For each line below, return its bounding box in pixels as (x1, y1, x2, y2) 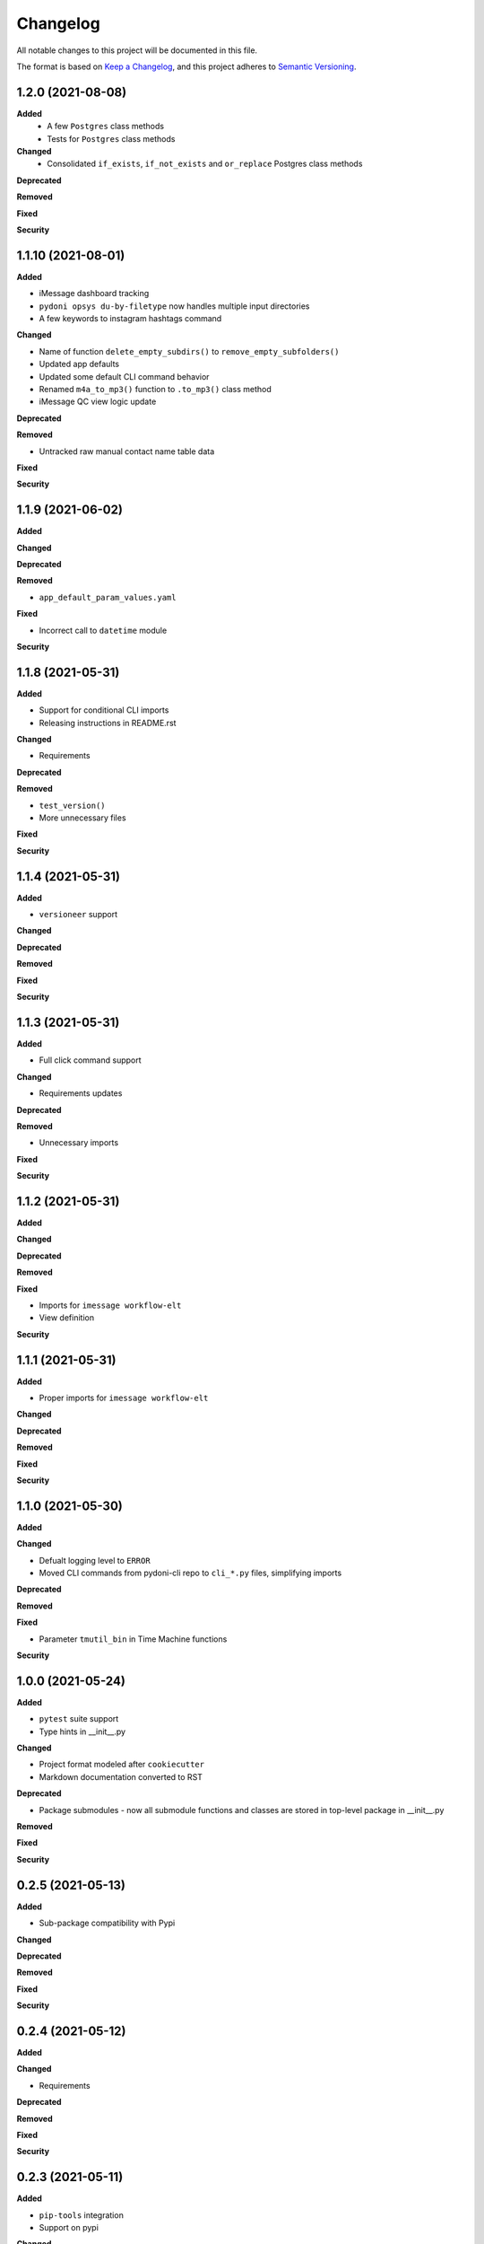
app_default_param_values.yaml (39, 592, 177, 602)
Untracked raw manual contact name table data (39, 445, 215, 457)
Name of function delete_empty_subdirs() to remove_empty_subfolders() (39, 346, 340, 356)
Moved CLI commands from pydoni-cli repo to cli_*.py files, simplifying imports (39, 1567, 342, 1579)
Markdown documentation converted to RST (39, 1771, 203, 1782)
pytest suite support (39, 1714, 119, 1724)
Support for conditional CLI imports (39, 705, 169, 715)
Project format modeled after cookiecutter (39, 1759, 205, 1770)
